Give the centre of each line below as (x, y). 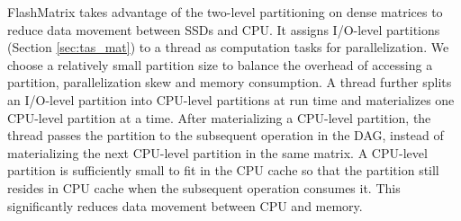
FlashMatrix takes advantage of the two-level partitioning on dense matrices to (225, 12)
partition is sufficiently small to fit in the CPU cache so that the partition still (223, 170)
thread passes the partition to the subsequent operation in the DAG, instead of (226, 135)
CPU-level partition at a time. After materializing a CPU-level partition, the (219, 117)
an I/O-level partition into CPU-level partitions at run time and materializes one (231, 99)
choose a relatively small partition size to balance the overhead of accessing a (220, 64)
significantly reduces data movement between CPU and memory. (185, 205)
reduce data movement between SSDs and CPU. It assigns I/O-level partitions (224, 29)
